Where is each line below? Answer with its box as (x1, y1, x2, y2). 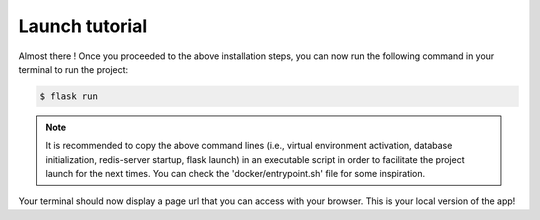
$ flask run (39, 90, 99, 102)
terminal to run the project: (18, 63, 129, 75)
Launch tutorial (18, 15, 148, 37)
